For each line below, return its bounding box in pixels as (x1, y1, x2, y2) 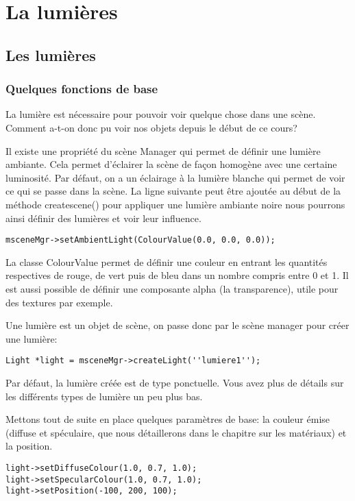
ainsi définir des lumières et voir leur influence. (5, 210, 201, 225)
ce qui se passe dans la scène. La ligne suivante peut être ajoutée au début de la (5, 184, 341, 198)
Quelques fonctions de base (5, 80, 158, 97)
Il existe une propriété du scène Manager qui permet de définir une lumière (5, 143, 321, 158)
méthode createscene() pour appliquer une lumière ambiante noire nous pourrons (5, 197, 345, 211)
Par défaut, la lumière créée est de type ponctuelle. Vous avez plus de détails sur (5, 376, 344, 389)
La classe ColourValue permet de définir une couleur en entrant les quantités (5, 254, 328, 269)
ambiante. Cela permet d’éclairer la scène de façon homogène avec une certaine (5, 157, 337, 171)
